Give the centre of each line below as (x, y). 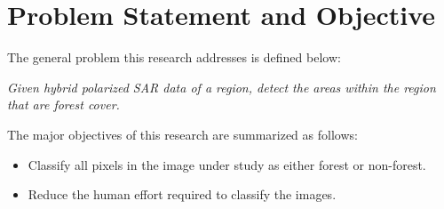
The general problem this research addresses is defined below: (174, 57)
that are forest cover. (63, 104)
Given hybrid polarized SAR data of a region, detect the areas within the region (222, 87)
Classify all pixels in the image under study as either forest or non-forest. (227, 164)
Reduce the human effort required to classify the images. (182, 194)
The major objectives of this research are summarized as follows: (182, 134)
